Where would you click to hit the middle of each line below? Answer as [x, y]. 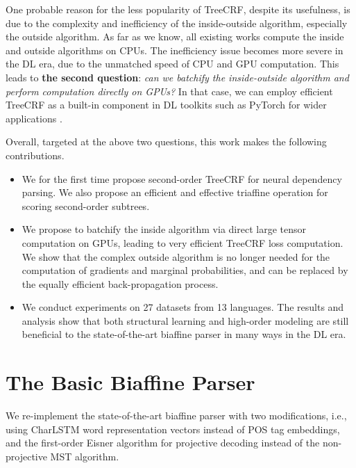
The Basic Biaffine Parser [130, 382]
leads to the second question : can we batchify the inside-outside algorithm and [177, 77]
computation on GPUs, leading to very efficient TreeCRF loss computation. [183, 242]
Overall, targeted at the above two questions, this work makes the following [166, 142]
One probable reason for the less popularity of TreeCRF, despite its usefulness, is [178, 9]
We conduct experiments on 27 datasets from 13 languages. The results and [183, 307]
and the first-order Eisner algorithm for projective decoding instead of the [163, 443]
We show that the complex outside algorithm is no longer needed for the [176, 256]
